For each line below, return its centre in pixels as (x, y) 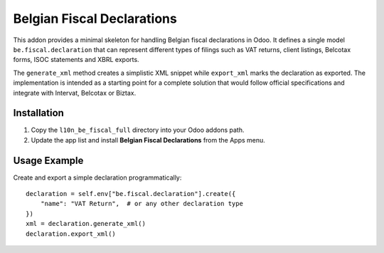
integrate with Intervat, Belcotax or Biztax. (75, 93)
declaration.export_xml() (71, 234)
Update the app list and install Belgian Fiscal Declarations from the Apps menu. (148, 140)
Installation (38, 113)
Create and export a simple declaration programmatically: (97, 177)
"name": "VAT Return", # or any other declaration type (142, 204)
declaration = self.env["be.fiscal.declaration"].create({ (131, 194)
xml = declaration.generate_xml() (86, 224)
